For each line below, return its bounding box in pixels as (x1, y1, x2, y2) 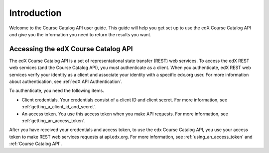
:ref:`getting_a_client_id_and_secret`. (21, 104, 97, 110)
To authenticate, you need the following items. (9, 87, 104, 94)
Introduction (9, 7, 62, 18)
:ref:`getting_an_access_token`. (21, 117, 86, 124)
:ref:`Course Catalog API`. (9, 141, 62, 147)
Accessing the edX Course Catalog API (9, 45, 133, 53)
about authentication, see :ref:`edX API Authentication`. (9, 78, 123, 84)
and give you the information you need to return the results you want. (9, 31, 151, 37)
